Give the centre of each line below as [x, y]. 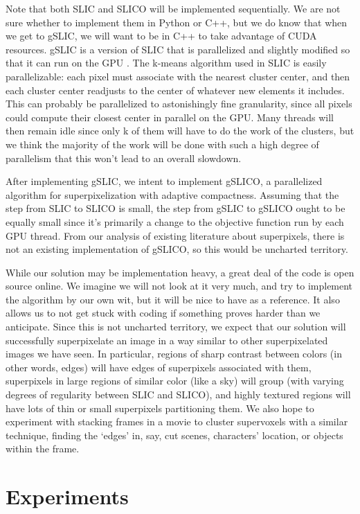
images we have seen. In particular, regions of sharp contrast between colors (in [174, 354]
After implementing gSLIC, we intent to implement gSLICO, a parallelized [164, 181]
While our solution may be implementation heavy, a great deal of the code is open [180, 272]
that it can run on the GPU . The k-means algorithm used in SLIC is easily [166, 63]
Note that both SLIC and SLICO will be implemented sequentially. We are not [173, 8]
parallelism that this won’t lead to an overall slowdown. [124, 158]
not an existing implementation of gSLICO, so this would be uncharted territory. [177, 249]
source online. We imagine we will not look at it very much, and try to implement [179, 286]
